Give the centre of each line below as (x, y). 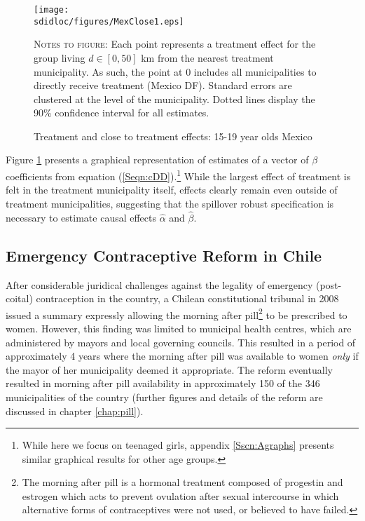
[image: (51, 10)
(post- (329, 284)
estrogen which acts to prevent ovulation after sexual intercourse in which (180, 495)
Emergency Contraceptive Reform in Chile (164, 255)
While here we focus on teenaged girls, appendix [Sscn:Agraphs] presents (178, 445)
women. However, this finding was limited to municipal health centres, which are (179, 328)
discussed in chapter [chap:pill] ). (75, 411)
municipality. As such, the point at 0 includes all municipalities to (175, 71)
